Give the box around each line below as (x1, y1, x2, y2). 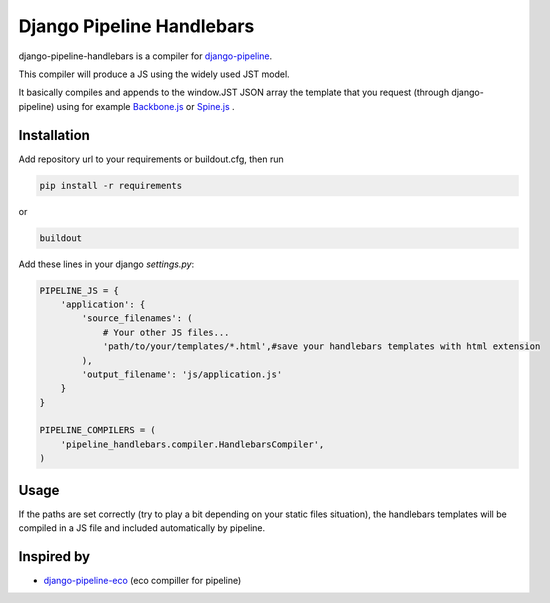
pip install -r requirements (39, 180, 183, 191)
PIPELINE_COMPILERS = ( (39, 425, 157, 436)
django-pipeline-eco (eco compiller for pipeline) (43, 575, 242, 587)
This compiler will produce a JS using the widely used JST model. (18, 68, 290, 80)
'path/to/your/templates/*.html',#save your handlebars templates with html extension (102, 341, 541, 352)
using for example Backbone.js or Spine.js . (56, 100, 235, 112)
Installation (18, 126, 90, 144)
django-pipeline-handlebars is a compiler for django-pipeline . (18, 50, 273, 62)
